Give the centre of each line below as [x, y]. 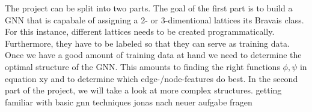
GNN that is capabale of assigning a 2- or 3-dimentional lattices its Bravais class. [154, 19]
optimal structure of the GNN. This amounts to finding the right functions [142, 66]
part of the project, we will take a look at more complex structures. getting [143, 90]
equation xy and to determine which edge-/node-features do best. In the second [151, 78]
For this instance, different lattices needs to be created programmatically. [140, 31]
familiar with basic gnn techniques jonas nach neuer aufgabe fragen [129, 102]
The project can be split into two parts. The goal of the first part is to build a [149, 8]
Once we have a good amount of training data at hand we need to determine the [153, 55]
